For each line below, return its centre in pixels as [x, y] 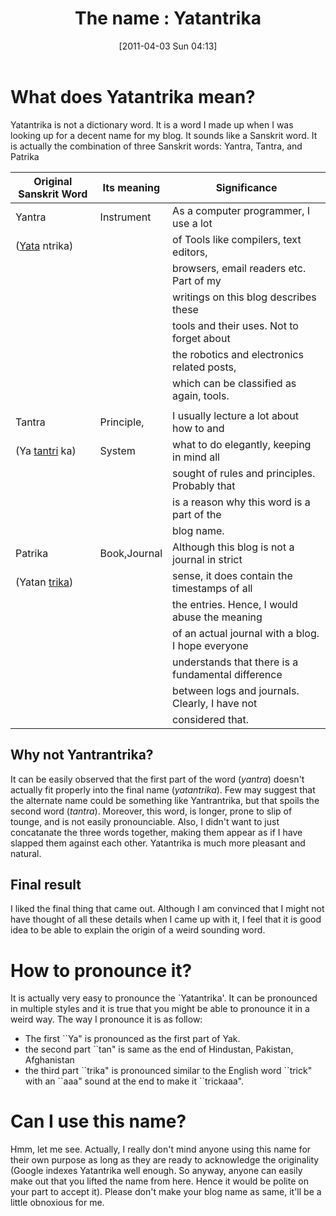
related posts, [204, 367]
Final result [46, 884]
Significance [246, 187]
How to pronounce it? [101, 970]
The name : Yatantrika [168, 18]
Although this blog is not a [233, 547]
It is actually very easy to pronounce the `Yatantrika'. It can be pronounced [164, 998]
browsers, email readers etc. [239, 268]
